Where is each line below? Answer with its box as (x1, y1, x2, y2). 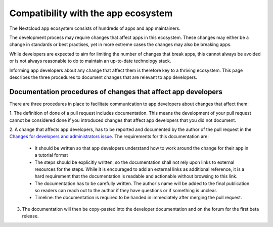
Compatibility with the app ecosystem (9, 8, 173, 19)
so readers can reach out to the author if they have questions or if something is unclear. (34, 188, 217, 194)
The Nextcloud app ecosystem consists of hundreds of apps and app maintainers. (9, 25, 180, 31)
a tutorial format (34, 152, 68, 158)
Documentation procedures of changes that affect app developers (9, 87, 222, 96)
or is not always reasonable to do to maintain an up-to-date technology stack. (9, 58, 171, 64)
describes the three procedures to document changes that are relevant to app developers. (9, 74, 197, 80)
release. (22, 213, 39, 219)
